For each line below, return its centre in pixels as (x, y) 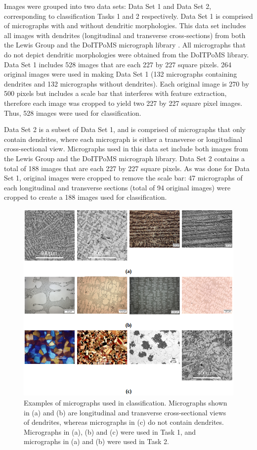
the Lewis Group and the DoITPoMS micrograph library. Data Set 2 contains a (125, 158)
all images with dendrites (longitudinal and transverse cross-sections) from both (125, 35)
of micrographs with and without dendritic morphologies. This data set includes (125, 25)
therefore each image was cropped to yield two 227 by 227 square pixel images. (123, 103)
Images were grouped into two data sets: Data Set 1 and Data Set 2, (108, 6)
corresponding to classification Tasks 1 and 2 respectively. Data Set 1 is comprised (128, 16)
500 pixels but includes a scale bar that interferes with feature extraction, (115, 93)
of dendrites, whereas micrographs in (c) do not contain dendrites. (124, 422)
